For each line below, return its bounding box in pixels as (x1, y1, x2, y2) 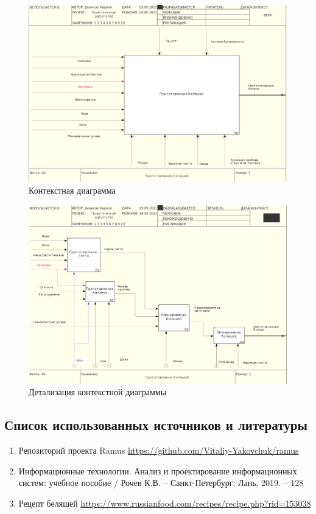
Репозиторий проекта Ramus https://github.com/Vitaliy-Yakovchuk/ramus (18, 443, 299, 456)
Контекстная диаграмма (29, 184, 116, 197)
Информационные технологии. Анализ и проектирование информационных (18, 464, 297, 477)
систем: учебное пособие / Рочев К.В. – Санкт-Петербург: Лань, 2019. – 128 (18, 476, 304, 489)
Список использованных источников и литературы (4, 415, 307, 434)
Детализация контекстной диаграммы (29, 385, 167, 398)
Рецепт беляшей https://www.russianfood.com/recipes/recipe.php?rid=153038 (18, 496, 311, 509)
